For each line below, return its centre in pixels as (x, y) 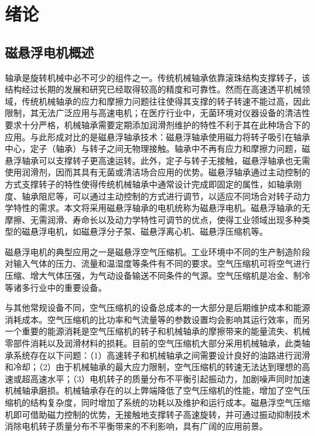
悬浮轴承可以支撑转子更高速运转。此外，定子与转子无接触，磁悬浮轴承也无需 (157, 160)
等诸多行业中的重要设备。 (56, 287)
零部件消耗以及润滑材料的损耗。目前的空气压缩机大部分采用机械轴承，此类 (153, 343)
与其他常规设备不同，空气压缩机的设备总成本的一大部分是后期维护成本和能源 (157, 307)
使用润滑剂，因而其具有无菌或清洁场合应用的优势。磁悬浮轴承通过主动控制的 (157, 172)
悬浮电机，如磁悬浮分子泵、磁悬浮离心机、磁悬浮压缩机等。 (149, 231)
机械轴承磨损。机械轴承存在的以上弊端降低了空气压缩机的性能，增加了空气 (153, 390)
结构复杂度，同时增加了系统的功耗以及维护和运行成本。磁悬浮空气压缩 (170, 402)
